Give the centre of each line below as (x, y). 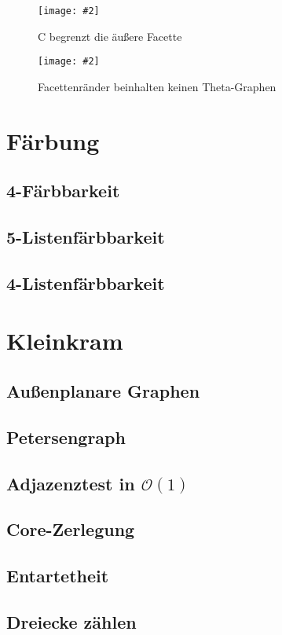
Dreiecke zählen (71, 621)
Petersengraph (66, 437)
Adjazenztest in (71, 483)
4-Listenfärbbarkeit (86, 283)
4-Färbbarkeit (63, 191)
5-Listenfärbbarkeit (86, 237)
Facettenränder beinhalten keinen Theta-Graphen (157, 86)
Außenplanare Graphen (103, 390)
